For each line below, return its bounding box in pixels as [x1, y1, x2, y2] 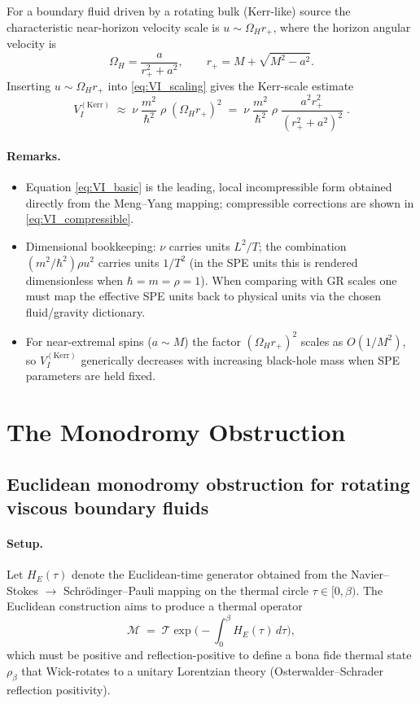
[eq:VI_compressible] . [25, 210, 134, 227]
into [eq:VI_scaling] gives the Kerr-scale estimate [107, 77, 354, 94]
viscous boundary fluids [7, 494, 209, 519]
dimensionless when [25, 271, 124, 288]
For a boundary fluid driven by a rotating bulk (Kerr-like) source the [7, 2, 351, 19]
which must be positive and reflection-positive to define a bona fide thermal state [7, 646, 412, 663]
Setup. [7, 534, 43, 551]
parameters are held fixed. [25, 367, 156, 384]
